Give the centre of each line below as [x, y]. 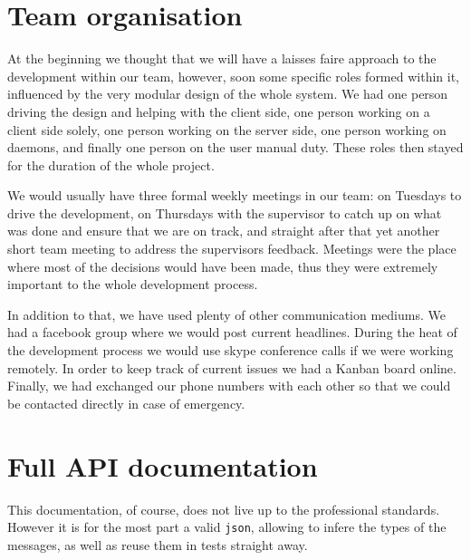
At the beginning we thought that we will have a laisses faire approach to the [222, 58]
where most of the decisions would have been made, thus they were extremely [223, 266]
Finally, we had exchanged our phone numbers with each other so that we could [229, 386]
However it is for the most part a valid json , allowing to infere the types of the [227, 527]
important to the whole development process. [133, 284]
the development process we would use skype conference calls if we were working [231, 350]
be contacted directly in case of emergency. [126, 403]
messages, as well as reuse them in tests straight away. [158, 544]
